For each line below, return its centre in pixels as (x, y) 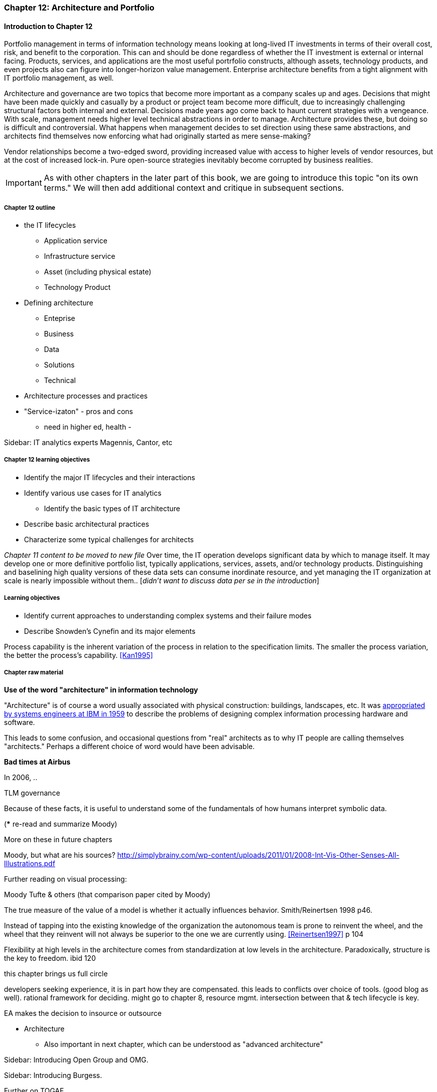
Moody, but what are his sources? (60, 855)
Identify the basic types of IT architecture (112, 508)
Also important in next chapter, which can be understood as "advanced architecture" (184, 1044)
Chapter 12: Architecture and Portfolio (79, 8)
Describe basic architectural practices (87, 524)
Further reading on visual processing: (65, 879)
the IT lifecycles (50, 225)
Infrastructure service (80, 256)
